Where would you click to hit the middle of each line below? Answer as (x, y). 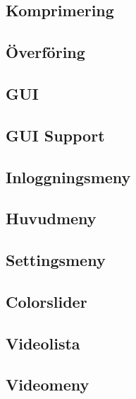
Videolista (43, 343)
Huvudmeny (51, 218)
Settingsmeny (56, 260)
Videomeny (48, 384)
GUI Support (55, 135)
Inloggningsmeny (68, 177)
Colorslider (47, 301)
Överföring (45, 52)
